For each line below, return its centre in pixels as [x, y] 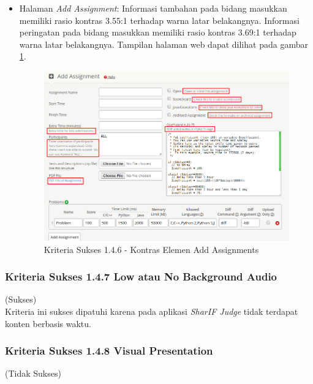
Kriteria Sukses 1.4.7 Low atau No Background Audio [141, 277]
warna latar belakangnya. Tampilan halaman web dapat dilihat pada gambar [164, 44]
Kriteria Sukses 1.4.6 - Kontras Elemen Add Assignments [151, 249]
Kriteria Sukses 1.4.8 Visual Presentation [109, 351]
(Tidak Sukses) [33, 373]
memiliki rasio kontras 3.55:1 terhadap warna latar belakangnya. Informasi [159, 20]
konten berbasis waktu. [48, 323]
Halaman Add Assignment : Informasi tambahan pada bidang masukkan [153, 8]
